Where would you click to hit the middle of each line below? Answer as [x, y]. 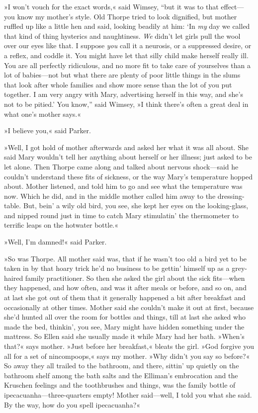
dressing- [231, 196]
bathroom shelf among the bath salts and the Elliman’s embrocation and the [121, 375]
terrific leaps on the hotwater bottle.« [61, 225]
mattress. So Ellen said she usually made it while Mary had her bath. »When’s [124, 336]
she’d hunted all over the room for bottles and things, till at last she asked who [125, 317]
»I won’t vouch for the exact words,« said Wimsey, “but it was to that [111, 6]
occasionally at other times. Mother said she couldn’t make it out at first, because [129, 307]
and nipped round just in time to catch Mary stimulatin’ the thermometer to [121, 215]
